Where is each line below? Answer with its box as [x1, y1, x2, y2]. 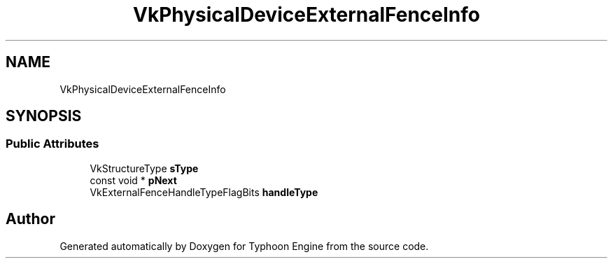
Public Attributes [6, 137, 99, 151]
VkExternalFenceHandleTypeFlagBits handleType [90, 186, 318, 198]
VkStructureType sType [90, 162, 199, 174]
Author [6, 210, 55, 228]
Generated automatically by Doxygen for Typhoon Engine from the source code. [59, 239, 429, 252]
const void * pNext [90, 174, 177, 186]
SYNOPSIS [6, 107, 82, 125]
